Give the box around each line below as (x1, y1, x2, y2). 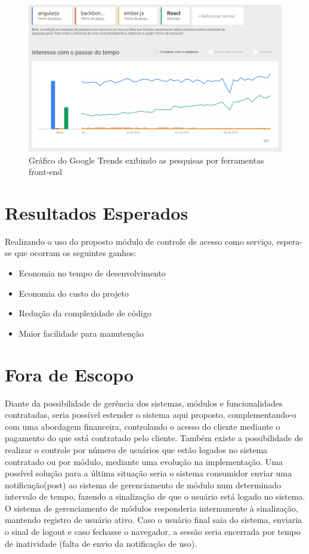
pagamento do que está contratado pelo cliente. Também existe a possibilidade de (5, 432, 303, 444)
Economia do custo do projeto (18, 287, 129, 299)
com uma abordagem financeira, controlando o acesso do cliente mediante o (5, 420, 280, 432)
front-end (29, 165, 63, 178)
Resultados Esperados (5, 200, 189, 224)
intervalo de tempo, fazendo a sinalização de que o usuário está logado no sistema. (5, 490, 305, 503)
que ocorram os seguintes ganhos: (14, 247, 137, 259)
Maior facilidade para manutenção (18, 327, 144, 339)
